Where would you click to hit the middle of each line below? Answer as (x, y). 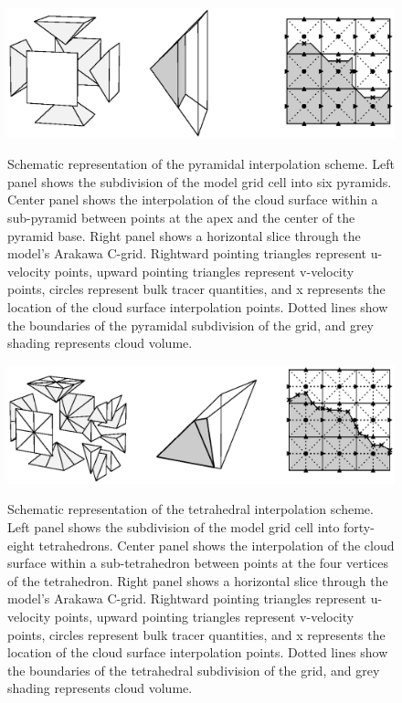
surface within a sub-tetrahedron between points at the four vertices (198, 563)
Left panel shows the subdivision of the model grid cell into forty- (191, 527)
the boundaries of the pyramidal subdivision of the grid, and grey (191, 325)
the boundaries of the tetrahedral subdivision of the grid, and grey (194, 670)
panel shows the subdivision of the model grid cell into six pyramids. (200, 181)
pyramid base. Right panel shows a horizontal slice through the (184, 235)
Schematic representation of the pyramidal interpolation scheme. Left (201, 164)
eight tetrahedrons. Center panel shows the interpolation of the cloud (201, 545)
